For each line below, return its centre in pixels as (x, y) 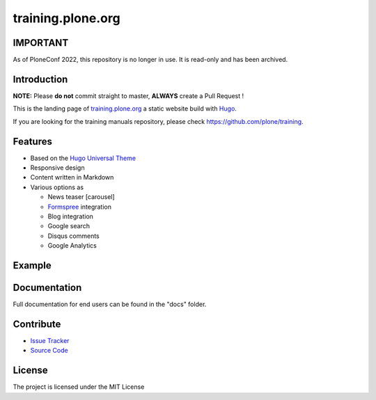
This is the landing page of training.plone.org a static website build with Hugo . (125, 109)
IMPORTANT (41, 43)
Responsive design (57, 168)
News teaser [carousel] (81, 197)
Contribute (37, 324)
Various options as (57, 187)
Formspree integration (79, 207)
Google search (69, 226)
